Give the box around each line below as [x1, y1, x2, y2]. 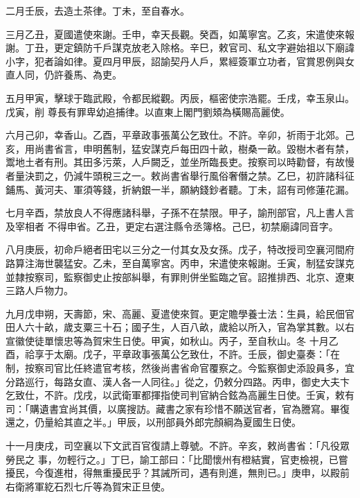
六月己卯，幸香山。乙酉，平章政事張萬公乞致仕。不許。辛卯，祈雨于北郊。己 [6, 128, 354, 142]
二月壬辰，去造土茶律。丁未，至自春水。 [6, 3, 190, 17]
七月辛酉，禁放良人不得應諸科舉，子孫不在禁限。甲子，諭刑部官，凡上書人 [6, 205, 345, 220]
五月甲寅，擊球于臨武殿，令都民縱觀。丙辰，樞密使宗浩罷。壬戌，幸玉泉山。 [6, 90, 354, 105]
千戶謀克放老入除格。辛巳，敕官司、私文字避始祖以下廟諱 [92, 40, 354, 55]
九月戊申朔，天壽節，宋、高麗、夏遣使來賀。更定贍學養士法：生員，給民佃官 [6, 306, 354, 320]
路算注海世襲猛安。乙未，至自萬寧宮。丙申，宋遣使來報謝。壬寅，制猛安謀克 [6, 255, 354, 270]
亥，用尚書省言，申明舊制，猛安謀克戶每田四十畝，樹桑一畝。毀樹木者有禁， [6, 141, 354, 155]
